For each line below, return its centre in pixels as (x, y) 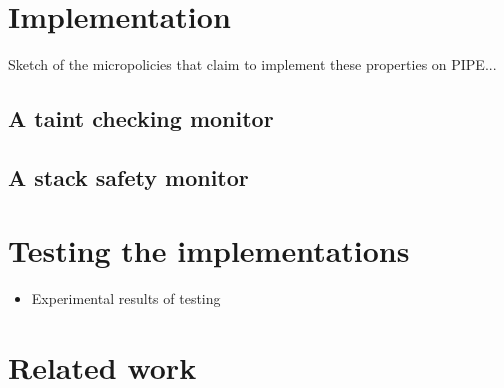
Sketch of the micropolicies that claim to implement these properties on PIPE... (252, 64)
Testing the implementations (209, 250)
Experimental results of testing (126, 298)
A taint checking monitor (141, 118)
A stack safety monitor (128, 176)
